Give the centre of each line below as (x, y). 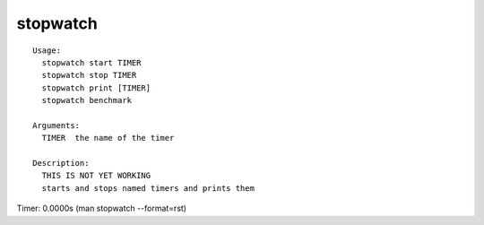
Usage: (47, 50)
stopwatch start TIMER (91, 62)
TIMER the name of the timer (108, 138)
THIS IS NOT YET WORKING (96, 176)
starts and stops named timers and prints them (148, 188)
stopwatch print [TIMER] (96, 88)
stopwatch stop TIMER (89, 75)
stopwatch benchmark (87, 100)
